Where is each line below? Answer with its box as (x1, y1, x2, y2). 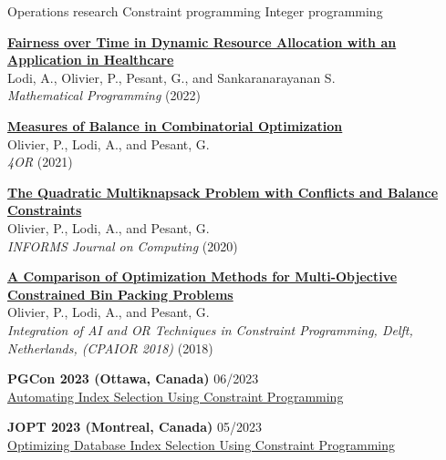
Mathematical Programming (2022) (7, 86, 201, 105)
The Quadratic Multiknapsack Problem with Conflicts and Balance (7, 182, 439, 201)
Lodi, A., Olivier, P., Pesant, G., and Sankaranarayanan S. (7, 67, 336, 87)
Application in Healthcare (7, 50, 174, 69)
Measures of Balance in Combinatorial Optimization (7, 116, 343, 135)
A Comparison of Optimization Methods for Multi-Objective (7, 267, 398, 286)
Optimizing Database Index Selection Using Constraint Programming (7, 434, 396, 454)
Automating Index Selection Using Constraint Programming (7, 386, 344, 405)
